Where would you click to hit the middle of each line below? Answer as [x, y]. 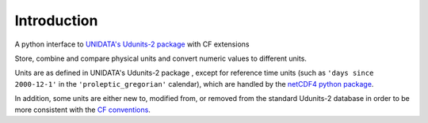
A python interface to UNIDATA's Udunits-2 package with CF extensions [132, 44]
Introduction [56, 20]
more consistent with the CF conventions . [82, 110]
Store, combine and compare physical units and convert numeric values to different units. [160, 58]
